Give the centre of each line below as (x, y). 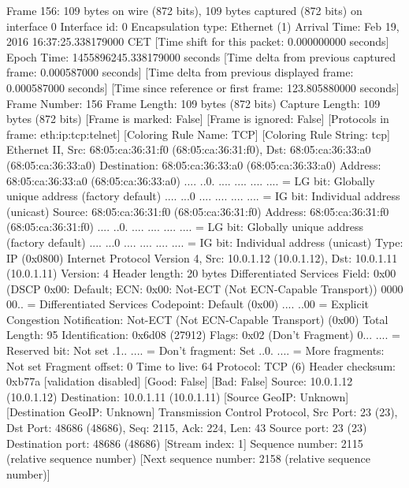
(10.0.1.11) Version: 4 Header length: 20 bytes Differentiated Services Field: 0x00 (201, 273)
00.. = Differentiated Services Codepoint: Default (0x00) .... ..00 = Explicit (188, 304)
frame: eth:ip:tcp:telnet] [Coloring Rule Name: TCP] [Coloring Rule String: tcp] (198, 134)
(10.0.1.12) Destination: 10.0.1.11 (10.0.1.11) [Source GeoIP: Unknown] (178, 396)
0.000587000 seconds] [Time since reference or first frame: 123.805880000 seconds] (203, 87)
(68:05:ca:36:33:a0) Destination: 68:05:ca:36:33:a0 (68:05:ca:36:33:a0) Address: (194, 164)
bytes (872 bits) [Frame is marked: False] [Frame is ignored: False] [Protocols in (198, 119)
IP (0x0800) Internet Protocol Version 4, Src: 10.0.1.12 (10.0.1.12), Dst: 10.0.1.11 (202, 257)
